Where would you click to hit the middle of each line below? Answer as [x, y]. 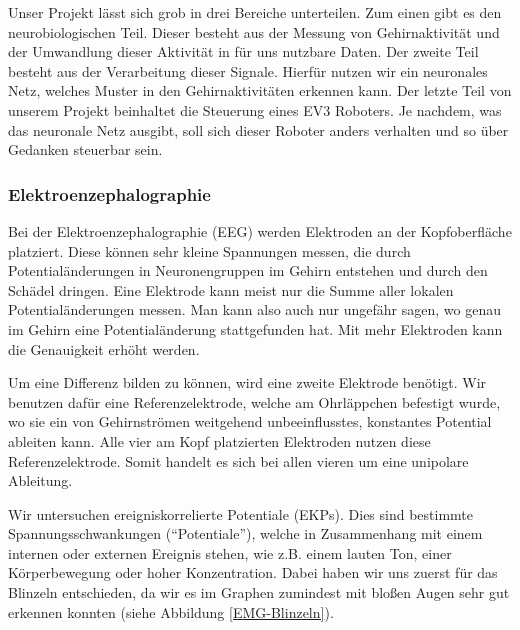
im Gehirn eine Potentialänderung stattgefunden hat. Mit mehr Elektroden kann [255, 328]
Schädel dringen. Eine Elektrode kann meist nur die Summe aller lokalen [231, 289]
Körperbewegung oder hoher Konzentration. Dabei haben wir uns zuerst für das [253, 572]
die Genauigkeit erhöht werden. [104, 348]
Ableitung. [40, 480]
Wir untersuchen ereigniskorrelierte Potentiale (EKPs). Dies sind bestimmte [241, 513]
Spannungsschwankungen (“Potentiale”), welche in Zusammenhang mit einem [245, 533]
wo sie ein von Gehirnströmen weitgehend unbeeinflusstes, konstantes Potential [250, 421]
